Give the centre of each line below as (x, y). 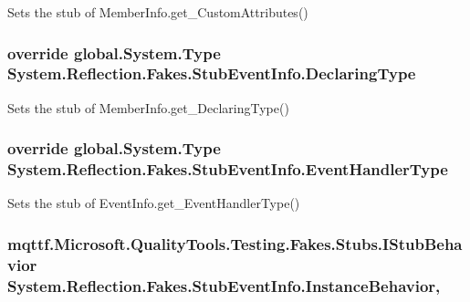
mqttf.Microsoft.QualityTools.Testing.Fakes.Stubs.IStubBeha (235, 243)
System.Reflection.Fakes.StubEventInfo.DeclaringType (212, 73)
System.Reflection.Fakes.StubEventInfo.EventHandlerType (228, 169)
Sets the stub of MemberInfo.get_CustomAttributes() (158, 12)
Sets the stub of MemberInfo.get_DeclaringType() (148, 107)
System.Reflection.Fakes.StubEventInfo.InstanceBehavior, (224, 285)
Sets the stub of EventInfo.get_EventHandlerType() (154, 203)
